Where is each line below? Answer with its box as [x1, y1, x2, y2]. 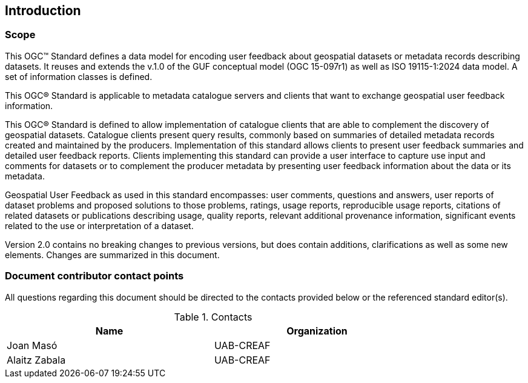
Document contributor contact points [5, 270, 184, 282]
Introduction [5, 3, 81, 18]
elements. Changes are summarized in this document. [5, 249, 220, 260]
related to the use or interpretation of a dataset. [5, 220, 194, 231]
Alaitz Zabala [7, 353, 66, 366]
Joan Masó [7, 339, 58, 351]
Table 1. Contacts [174, 310, 252, 323]
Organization [286, 324, 348, 337]
